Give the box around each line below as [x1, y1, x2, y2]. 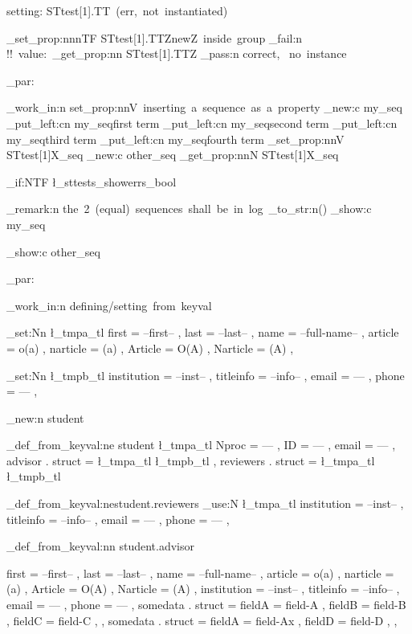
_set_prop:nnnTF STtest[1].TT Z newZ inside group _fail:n [6, 29, 303, 46]
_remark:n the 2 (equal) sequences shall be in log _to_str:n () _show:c [6, 200, 372, 217]
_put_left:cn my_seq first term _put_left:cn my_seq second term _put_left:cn [6, 114, 398, 131]
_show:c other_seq [6, 243, 100, 260]
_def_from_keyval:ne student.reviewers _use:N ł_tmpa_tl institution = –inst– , [6, 495, 404, 512]
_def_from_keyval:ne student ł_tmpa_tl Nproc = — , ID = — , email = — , [6, 436, 396, 453]
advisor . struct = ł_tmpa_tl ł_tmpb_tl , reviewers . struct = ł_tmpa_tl [6, 452, 375, 468]
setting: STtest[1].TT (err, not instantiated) [6, 2, 228, 18]
